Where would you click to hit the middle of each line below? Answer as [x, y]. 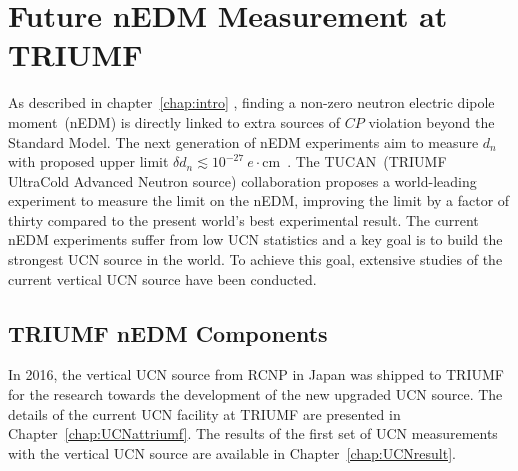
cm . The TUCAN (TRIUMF [354, 161]
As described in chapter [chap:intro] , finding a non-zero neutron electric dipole [251, 102]
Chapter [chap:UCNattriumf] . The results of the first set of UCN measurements [253, 433]
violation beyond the [431, 121]
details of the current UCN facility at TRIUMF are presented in [204, 413]
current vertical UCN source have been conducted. [162, 278]
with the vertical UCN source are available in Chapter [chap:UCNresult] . [232, 452]
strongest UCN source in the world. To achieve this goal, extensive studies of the [255, 259]
